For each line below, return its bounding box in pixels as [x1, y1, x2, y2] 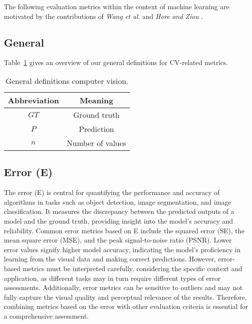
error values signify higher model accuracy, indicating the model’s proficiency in [4, 244, 241, 254]
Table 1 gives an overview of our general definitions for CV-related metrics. [4, 57, 228, 67]
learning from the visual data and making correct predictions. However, [4, 254, 216, 264]
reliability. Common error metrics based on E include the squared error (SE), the [4, 225, 245, 235]
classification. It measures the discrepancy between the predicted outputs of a [4, 206, 234, 216]
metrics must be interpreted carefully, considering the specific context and [22, 263, 242, 273]
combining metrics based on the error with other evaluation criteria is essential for [4, 301, 248, 311]
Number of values [66, 137, 126, 148]
